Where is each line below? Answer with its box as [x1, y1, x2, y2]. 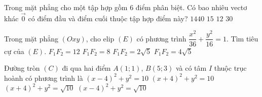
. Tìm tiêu [227, 33, 258, 43]
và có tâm [175, 63, 207, 73]
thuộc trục [214, 63, 247, 73]
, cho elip [86, 33, 115, 43]
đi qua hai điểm [62, 63, 111, 73]
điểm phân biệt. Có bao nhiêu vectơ [135, 2, 247, 12]
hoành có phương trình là [4, 72, 83, 83]
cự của [4, 45, 24, 56]
